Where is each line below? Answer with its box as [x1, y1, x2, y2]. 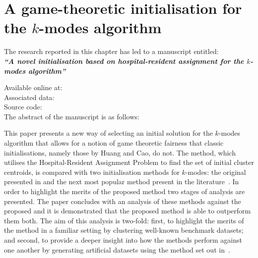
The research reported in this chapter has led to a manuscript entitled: [4, 46, 219, 56]
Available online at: [4, 82, 63, 93]
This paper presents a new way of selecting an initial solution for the [4, 128, 213, 138]
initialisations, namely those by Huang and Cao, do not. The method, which [4, 147, 236, 157]
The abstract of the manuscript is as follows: [4, 111, 139, 121]
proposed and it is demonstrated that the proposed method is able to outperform [4, 206, 251, 216]
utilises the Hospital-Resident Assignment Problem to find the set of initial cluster [4, 157, 254, 167]
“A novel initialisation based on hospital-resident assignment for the [4, 55, 244, 66]
